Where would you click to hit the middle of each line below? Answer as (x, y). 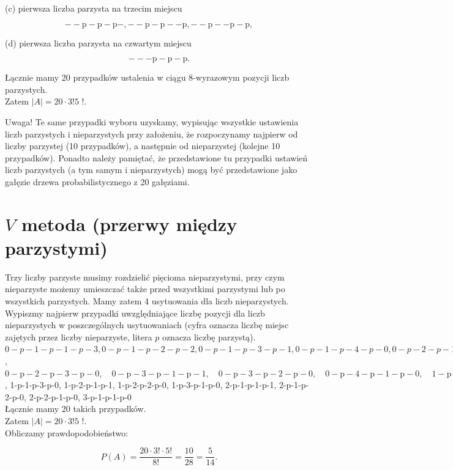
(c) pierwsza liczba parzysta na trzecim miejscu (94, 8)
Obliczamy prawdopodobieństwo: (67, 432)
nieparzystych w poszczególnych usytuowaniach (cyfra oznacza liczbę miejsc (147, 325)
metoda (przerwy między (129, 223)
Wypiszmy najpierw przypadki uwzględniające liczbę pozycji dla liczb (135, 313)
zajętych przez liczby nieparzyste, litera (79, 336)
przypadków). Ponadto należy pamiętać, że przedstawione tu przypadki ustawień (156, 157)
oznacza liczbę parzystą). (209, 336)
